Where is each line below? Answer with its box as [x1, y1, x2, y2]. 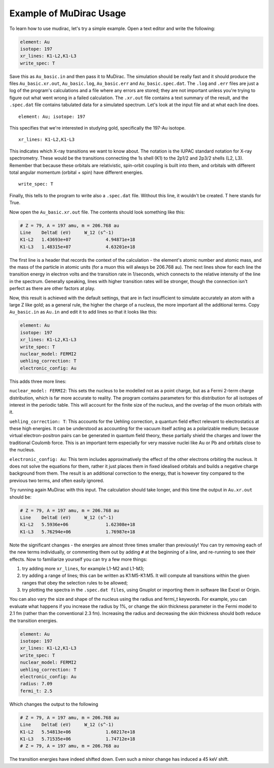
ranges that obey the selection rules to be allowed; [22, 579, 128, 586]
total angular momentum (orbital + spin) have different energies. [9, 169, 144, 175]
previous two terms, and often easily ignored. [9, 477, 105, 483]
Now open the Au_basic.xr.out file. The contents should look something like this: [9, 209, 185, 215]
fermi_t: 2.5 [20, 688, 53, 694]
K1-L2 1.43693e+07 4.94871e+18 [20, 237, 135, 242]
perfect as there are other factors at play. [9, 285, 96, 292]
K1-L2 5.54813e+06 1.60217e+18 [20, 729, 135, 734]
